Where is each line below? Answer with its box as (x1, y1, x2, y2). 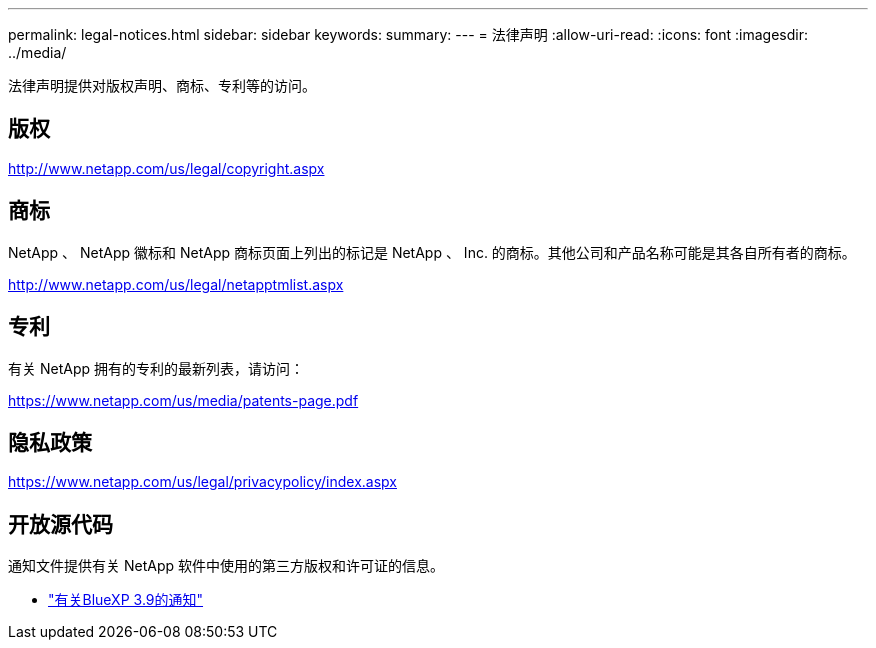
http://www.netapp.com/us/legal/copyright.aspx (8, 159, 325, 177)
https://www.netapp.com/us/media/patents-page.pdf (8, 391, 359, 409)
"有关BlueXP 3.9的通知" (48, 591, 204, 609)
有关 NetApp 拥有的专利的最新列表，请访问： (8, 359, 304, 377)
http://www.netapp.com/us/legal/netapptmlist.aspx (8, 275, 344, 293)
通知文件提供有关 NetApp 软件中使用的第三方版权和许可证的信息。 (8, 557, 444, 575)
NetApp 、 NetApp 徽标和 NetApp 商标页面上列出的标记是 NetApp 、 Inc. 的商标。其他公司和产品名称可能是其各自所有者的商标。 (8, 243, 856, 261)
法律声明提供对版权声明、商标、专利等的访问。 (8, 77, 316, 94)
